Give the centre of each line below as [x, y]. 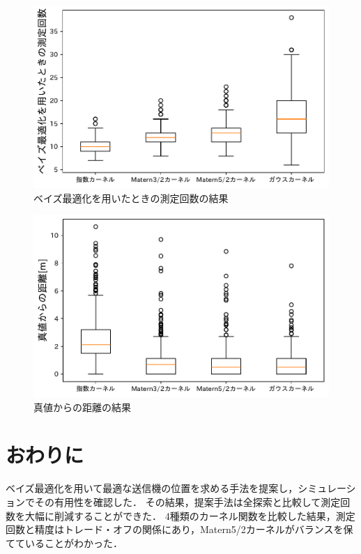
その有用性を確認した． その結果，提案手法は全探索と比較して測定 [187, 501]
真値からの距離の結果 [82, 407]
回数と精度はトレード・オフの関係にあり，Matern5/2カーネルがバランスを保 [179, 529]
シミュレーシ [327, 488]
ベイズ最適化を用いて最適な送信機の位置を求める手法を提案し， [152, 488]
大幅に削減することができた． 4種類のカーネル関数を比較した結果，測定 [190, 515]
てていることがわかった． [64, 543]
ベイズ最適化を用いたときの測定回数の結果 [131, 198]
